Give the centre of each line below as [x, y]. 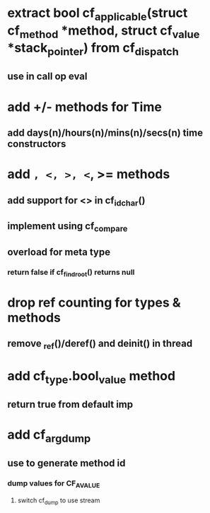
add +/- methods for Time [85, 107]
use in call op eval [47, 77]
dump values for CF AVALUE [54, 484]
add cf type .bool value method [91, 377]
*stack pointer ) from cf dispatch [93, 49]
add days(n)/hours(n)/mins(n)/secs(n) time [105, 132]
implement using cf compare [68, 227]
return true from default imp [70, 404]
